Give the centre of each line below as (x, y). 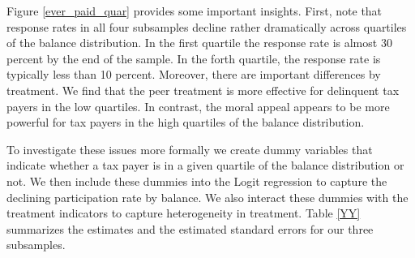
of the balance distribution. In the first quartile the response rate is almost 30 (199, 43)
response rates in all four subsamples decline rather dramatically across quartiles (207, 26)
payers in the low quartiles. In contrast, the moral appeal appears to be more (198, 106)
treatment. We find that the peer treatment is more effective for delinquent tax (203, 90)
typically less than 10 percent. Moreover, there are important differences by (194, 74)
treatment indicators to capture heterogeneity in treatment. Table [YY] (184, 213)
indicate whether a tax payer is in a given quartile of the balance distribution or (205, 165)
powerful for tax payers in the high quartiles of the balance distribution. (186, 122)
